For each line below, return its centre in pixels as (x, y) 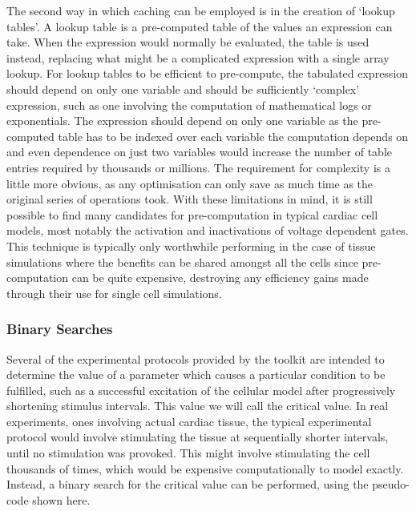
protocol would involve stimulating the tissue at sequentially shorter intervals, (198, 437)
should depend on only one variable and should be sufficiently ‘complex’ (183, 89)
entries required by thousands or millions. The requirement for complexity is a (198, 167)
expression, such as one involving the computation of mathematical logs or (189, 105)
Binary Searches (60, 329)
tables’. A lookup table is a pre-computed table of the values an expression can (200, 26)
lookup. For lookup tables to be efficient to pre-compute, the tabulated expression (208, 73)
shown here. (61, 499)
